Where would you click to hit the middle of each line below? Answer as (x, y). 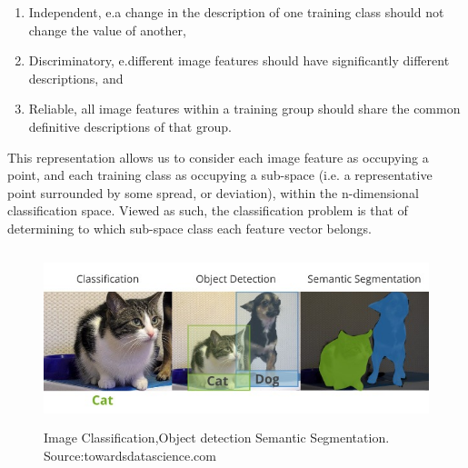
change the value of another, (107, 30)
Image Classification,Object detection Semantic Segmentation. (217, 438)
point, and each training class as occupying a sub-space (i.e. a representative (220, 175)
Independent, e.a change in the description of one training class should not (236, 12)
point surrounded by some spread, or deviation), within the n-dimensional (213, 192)
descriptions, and (76, 78)
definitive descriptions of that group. (130, 126)
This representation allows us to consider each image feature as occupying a (218, 157)
